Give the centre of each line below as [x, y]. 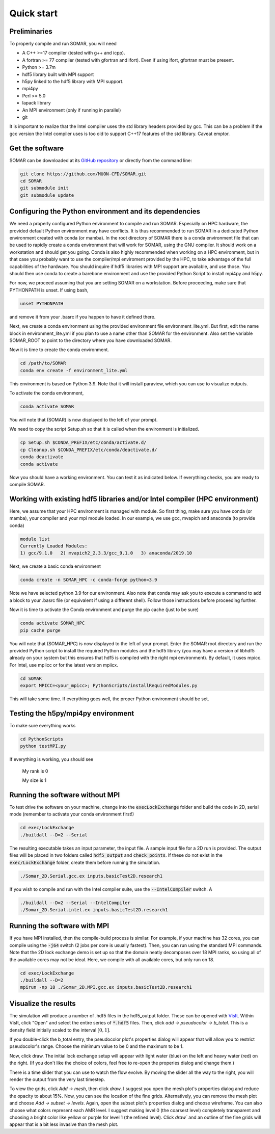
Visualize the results [43, 1003]
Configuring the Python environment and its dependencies [105, 212]
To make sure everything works [43, 725]
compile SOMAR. [27, 484]
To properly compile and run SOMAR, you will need [63, 44]
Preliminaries [31, 31]
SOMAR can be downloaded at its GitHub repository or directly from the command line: [101, 160]
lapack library [36, 103]
